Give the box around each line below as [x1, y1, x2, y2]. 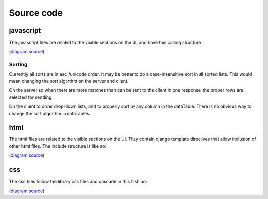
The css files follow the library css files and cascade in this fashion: [9, 179, 147, 185]
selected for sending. [9, 94, 53, 100]
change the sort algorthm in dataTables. [9, 110, 91, 116]
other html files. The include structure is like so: [9, 143, 107, 149]
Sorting [9, 61, 28, 68]
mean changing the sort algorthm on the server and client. [9, 78, 129, 84]
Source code [9, 7, 63, 18]
